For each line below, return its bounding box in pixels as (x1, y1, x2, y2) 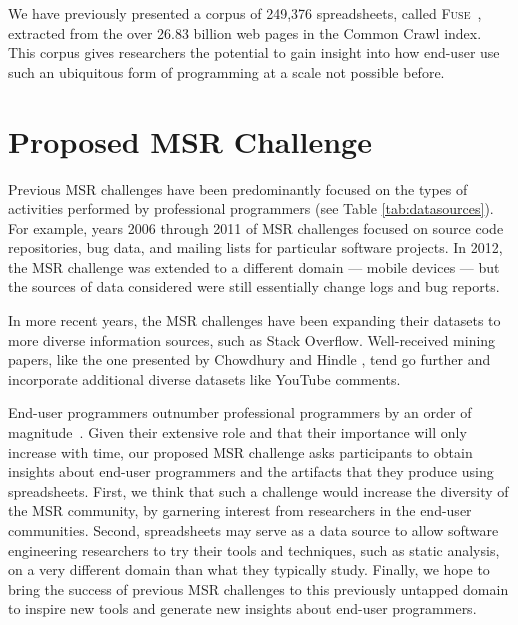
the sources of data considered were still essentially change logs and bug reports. (8, 276, 500, 297)
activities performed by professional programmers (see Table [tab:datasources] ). (8, 198, 494, 219)
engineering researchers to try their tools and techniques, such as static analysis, (8, 539, 500, 560)
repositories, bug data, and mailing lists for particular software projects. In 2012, (8, 237, 503, 258)
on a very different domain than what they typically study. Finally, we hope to (8, 559, 490, 580)
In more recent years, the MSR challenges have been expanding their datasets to (8, 310, 501, 331)
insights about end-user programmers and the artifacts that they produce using (8, 461, 494, 482)
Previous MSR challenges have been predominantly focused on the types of (8, 178, 468, 199)
